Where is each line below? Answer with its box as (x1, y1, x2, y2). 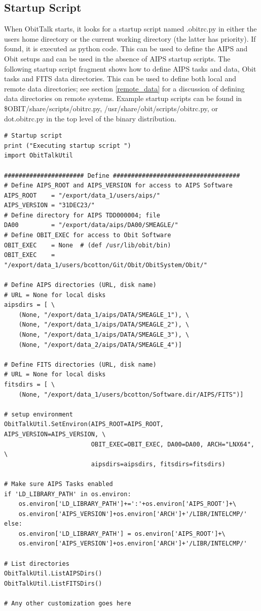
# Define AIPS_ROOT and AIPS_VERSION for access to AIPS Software (4, 182, 233, 189)
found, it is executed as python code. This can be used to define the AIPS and (4, 43, 248, 54)
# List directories (4, 560, 69, 567)
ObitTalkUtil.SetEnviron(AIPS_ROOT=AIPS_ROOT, (4, 421, 164, 428)
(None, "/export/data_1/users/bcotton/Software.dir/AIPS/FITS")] (18, 391, 244, 398)
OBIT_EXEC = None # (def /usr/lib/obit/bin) (4, 241, 171, 249)
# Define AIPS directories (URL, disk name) (4, 281, 157, 289)
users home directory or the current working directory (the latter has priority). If (4, 33, 256, 44)
